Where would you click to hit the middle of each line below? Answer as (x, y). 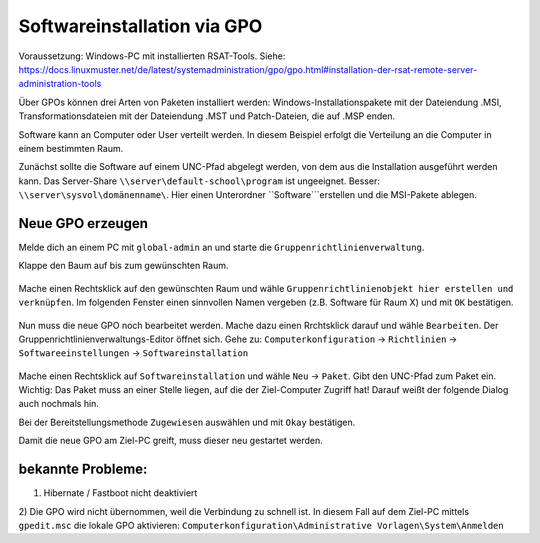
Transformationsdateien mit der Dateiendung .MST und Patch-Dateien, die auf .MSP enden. (207, 116)
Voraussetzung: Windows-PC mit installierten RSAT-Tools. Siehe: (152, 56)
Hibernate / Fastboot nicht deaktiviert (120, 493)
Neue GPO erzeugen (83, 223)
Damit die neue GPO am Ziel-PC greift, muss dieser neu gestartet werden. (171, 441)
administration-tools (60, 84)
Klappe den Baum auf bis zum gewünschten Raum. (123, 266)
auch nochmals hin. (59, 404)
